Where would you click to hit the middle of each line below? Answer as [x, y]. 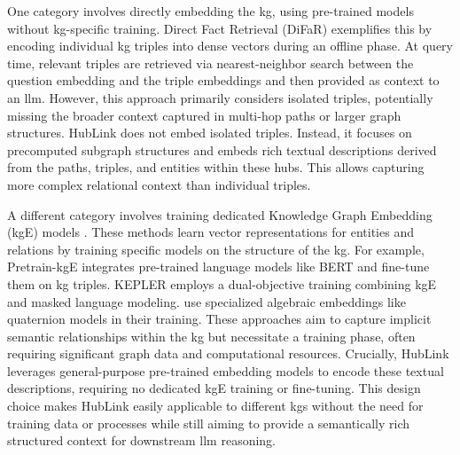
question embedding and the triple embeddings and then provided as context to [223, 80]
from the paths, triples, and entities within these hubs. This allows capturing [216, 167]
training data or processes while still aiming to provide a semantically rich [209, 423]
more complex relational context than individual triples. [159, 184]
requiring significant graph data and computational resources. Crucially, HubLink [228, 353]
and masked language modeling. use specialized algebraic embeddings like [207, 301]
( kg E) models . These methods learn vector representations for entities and [211, 232]
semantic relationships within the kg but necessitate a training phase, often [211, 336]
